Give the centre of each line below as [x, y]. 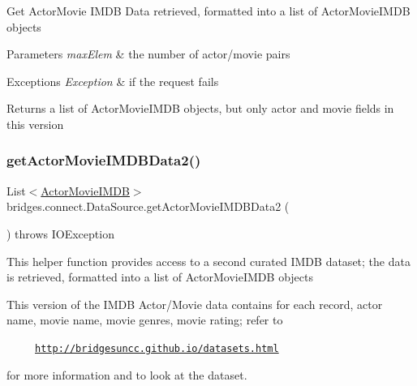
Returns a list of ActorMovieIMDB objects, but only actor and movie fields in [200, 108]
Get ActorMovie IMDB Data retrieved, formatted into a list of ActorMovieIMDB [208, 11]
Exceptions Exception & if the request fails [113, 81]
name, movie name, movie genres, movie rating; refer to [145, 320]
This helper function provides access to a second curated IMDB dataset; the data [208, 261]
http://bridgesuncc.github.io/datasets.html [157, 348]
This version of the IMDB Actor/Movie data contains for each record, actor [195, 304]
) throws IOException [60, 233]
